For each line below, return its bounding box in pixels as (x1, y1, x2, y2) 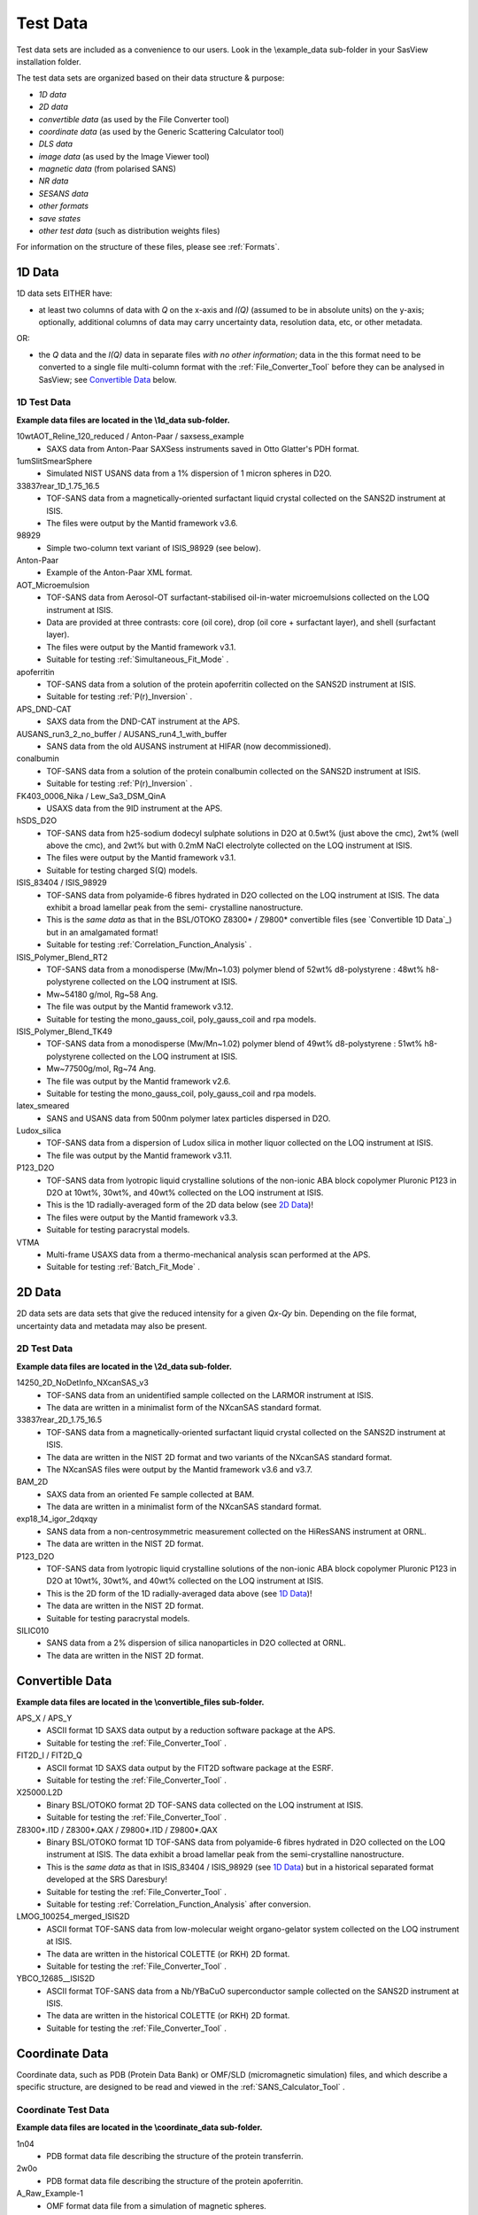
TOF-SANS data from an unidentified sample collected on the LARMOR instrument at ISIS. (46, 1389, 374, 1400)
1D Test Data (16, 396, 72, 408)
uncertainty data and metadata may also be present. (16, 1320, 207, 1331)
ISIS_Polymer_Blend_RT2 (16, 952, 108, 962)
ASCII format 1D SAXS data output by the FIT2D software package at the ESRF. (46, 1762, 334, 1773)
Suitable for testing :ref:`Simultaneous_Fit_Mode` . (46, 654, 229, 664)
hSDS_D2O (16, 815, 58, 826)
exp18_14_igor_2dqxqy (16, 1513, 97, 1524)
